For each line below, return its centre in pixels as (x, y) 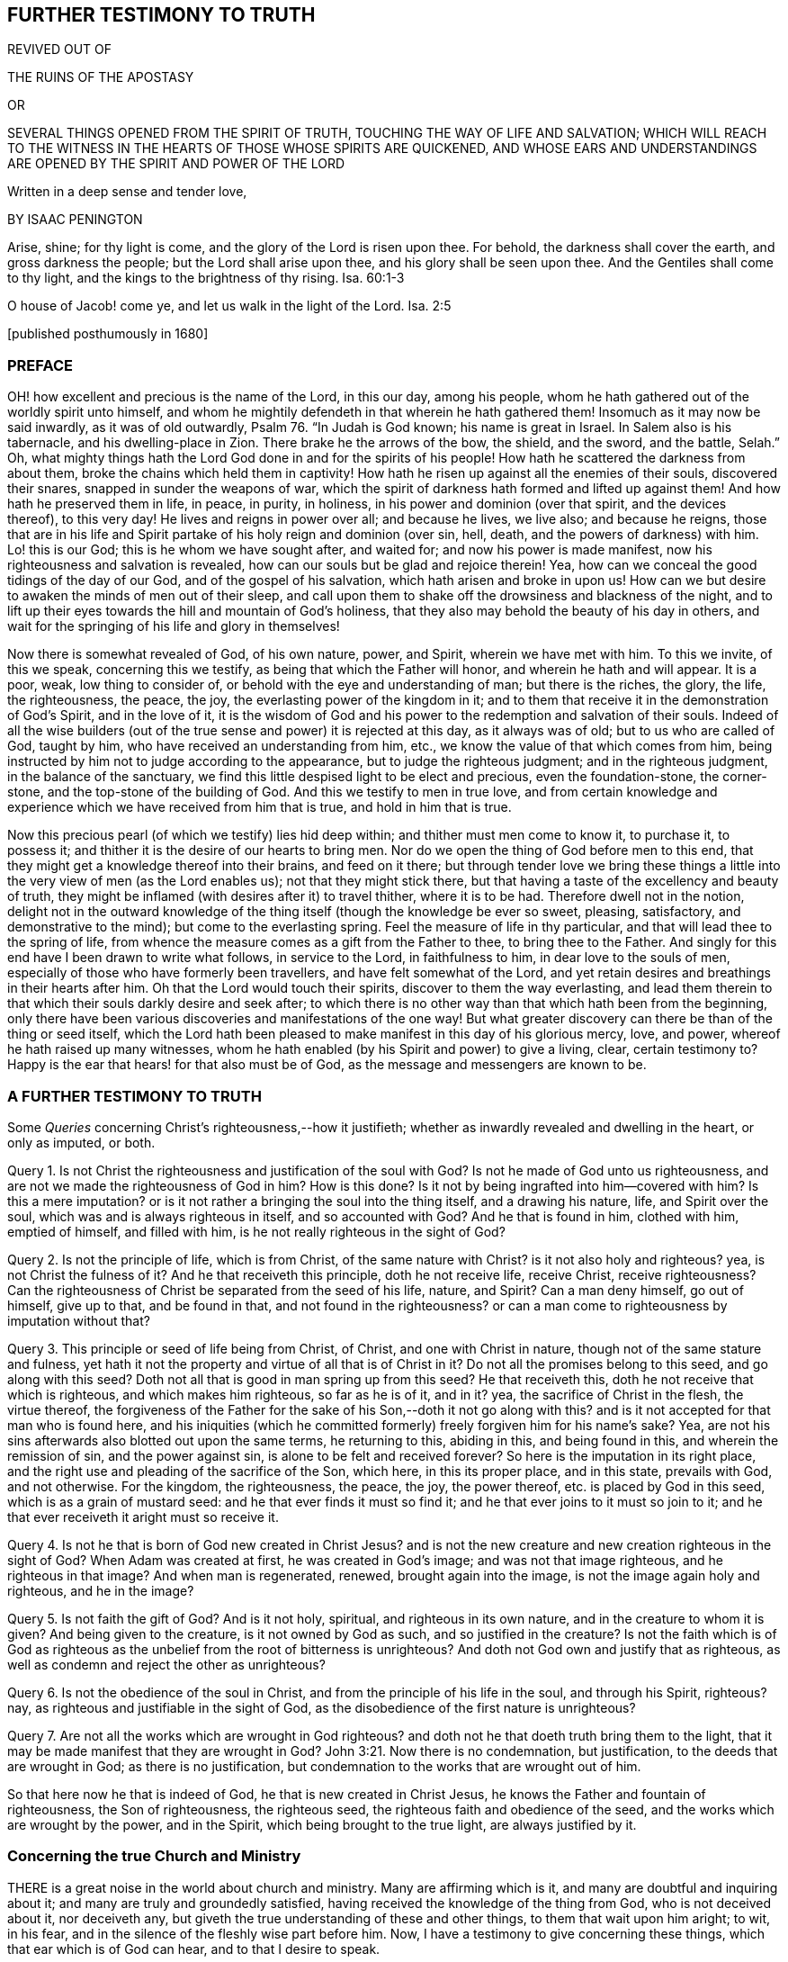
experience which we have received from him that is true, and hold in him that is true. (260, 807)
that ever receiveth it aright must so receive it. (143, 1516)
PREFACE (40, 365)
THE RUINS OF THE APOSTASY (101, 77)
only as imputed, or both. (81, 1142)
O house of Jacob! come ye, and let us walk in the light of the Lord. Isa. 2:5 (229, 306)
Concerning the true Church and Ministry (154, 1856)
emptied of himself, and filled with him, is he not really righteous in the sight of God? (256, 1231)
